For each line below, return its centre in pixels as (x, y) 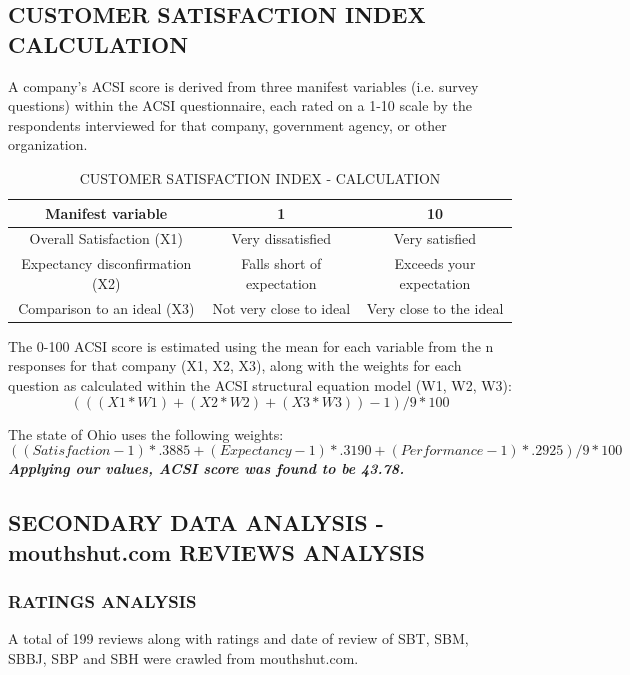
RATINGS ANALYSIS (102, 600)
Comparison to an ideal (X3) (106, 307)
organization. (48, 144)
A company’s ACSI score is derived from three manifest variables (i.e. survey (243, 85)
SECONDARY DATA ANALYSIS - (196, 522)
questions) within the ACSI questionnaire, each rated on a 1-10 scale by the (240, 105)
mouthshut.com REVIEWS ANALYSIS (217, 551)
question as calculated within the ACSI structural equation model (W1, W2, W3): (260, 384)
